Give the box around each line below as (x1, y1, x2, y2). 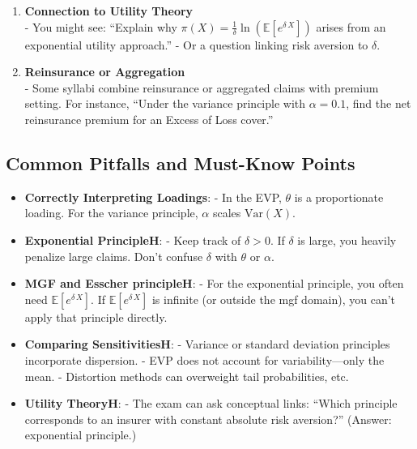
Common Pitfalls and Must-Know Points (6, 150, 355, 175)
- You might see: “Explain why (24, 18, 177, 35)
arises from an (316, 18, 386, 35)
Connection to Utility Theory (24, 2, 194, 19)
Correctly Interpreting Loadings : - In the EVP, (24, 188, 282, 205)
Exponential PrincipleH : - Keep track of (24, 231, 241, 248)
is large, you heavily (297, 231, 397, 248)
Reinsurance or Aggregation (24, 63, 185, 80)
